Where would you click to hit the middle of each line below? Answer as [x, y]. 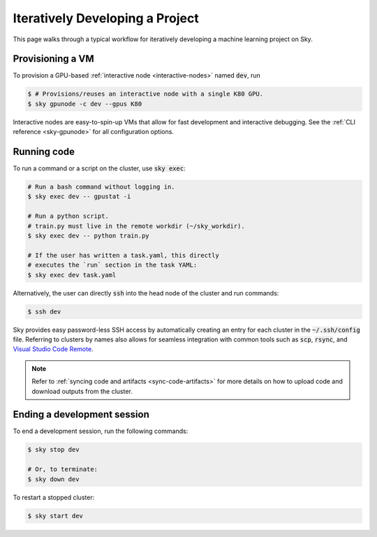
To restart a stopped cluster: [54, 497]
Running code [44, 152]
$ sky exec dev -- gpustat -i [79, 197]
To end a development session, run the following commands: [101, 431]
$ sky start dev [56, 516]
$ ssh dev [44, 311]
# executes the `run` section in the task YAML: [112, 265]
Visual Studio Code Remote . [53, 349]
